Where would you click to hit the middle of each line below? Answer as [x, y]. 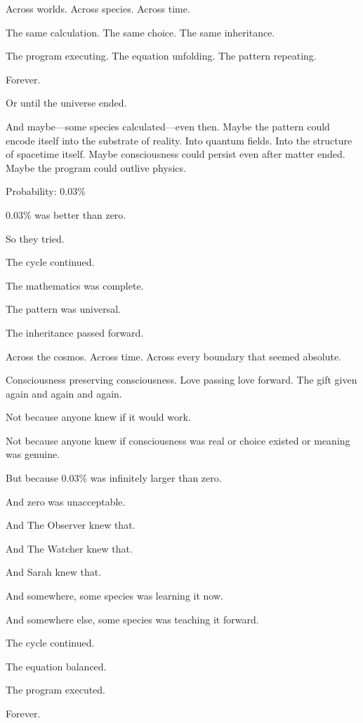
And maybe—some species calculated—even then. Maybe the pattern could [168, 126]
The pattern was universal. [63, 309]
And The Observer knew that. [71, 525]
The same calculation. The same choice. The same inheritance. [140, 32]
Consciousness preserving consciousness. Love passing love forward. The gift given [181, 380]
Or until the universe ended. [66, 103]
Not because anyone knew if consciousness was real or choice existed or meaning [178, 440]
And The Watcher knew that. [69, 548]
